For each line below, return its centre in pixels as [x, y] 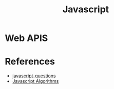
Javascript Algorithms [35, 81]
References [30, 62]
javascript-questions [34, 76]
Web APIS [26, 38]
